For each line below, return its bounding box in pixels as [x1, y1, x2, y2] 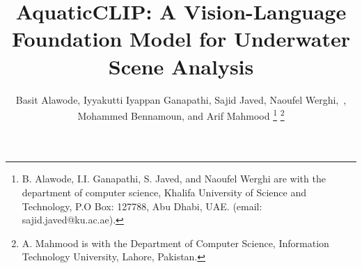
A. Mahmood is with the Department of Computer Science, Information [22, 235, 329, 250]
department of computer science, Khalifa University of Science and [22, 184, 307, 199]
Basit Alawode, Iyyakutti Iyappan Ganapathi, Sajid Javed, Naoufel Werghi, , [15, 92, 347, 107]
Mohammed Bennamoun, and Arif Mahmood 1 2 [77, 107, 285, 123]
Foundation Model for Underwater [11, 24, 351, 53]
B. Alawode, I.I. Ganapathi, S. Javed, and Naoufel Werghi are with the [22, 171, 326, 186]
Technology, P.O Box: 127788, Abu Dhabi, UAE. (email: [22, 198, 262, 213]
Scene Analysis [108, 52, 254, 80]
